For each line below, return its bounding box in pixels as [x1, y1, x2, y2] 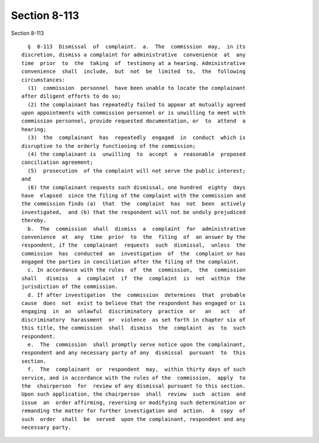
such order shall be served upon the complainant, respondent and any [21, 416, 246, 422]
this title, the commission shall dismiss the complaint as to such [21, 325, 246, 331]
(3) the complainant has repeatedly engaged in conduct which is [27, 134, 246, 141]
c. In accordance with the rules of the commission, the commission [27, 267, 246, 273]
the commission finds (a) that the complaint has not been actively [21, 201, 246, 207]
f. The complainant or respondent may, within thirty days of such [27, 366, 246, 373]
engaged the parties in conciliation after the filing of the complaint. [21, 258, 240, 266]
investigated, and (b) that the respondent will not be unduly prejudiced [21, 209, 246, 215]
